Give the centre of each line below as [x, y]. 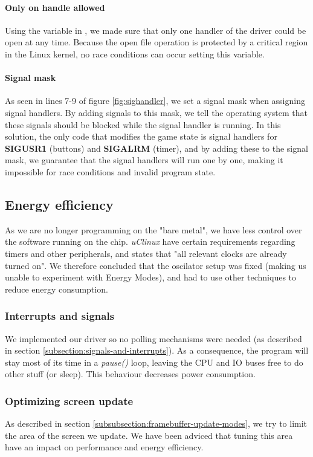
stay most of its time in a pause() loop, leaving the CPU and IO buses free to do [154, 362]
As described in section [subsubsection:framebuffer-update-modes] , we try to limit [156, 423]
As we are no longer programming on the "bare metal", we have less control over [153, 229]
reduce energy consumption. [56, 289]
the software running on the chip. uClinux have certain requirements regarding [150, 241]
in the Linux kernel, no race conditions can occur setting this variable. [135, 53]
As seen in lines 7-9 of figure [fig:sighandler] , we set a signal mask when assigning [155, 101]
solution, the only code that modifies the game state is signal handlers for [141, 136]
